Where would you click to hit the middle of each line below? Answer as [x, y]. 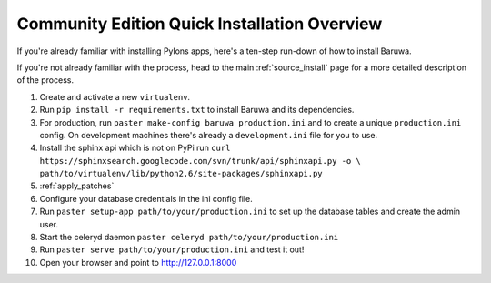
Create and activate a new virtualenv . [115, 96]
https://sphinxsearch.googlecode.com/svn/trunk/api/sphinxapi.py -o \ [200, 161]
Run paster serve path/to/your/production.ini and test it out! [172, 249]
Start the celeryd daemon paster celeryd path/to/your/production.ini [189, 238]
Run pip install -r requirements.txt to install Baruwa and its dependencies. [197, 110]
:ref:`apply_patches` [77, 186]
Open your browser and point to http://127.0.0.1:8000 [138, 262]
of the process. [45, 80]
